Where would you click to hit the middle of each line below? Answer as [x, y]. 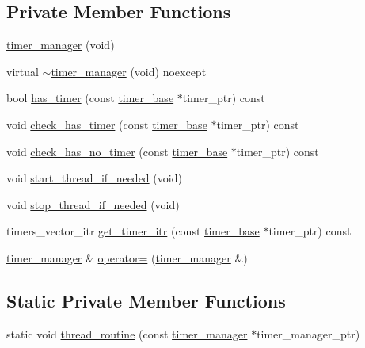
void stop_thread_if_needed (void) [93, 204]
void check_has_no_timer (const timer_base [117, 151]
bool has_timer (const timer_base [90, 98]
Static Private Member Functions [146, 300]
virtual [23, 71]
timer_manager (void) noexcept [129, 71]
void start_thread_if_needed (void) [94, 178]
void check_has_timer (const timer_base [107, 124]
